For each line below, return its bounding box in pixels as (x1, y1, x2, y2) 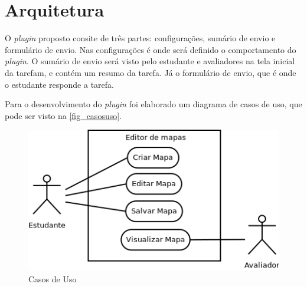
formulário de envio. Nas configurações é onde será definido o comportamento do (5, 43, 296, 55)
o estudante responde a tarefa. (5, 78, 114, 90)
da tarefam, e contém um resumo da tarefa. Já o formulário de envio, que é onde (5, 66, 296, 78)
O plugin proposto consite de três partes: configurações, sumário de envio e (5, 32, 276, 44)
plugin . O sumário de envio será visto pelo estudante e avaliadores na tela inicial (5, 55, 295, 67)
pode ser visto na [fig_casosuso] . (5, 109, 122, 121)
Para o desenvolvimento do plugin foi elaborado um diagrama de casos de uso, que (5, 98, 302, 110)
